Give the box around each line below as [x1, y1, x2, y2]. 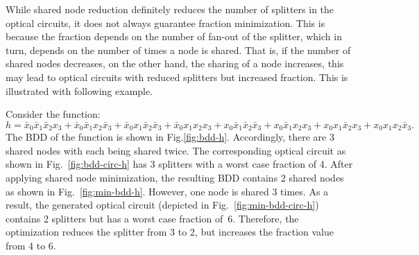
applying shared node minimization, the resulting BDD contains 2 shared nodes [6, 170, 344, 184]
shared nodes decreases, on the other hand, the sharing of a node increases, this [6, 56, 344, 71]
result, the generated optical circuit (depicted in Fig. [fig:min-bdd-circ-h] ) [6, 197, 319, 212]
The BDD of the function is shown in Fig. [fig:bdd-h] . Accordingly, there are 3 [6, 130, 334, 144]
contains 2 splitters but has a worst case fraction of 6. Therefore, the [6, 211, 299, 225]
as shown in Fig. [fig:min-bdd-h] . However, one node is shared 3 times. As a [6, 184, 329, 198]
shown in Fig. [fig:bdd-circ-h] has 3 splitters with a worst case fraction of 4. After [6, 157, 353, 171]
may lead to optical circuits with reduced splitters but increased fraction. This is [6, 69, 348, 84]
